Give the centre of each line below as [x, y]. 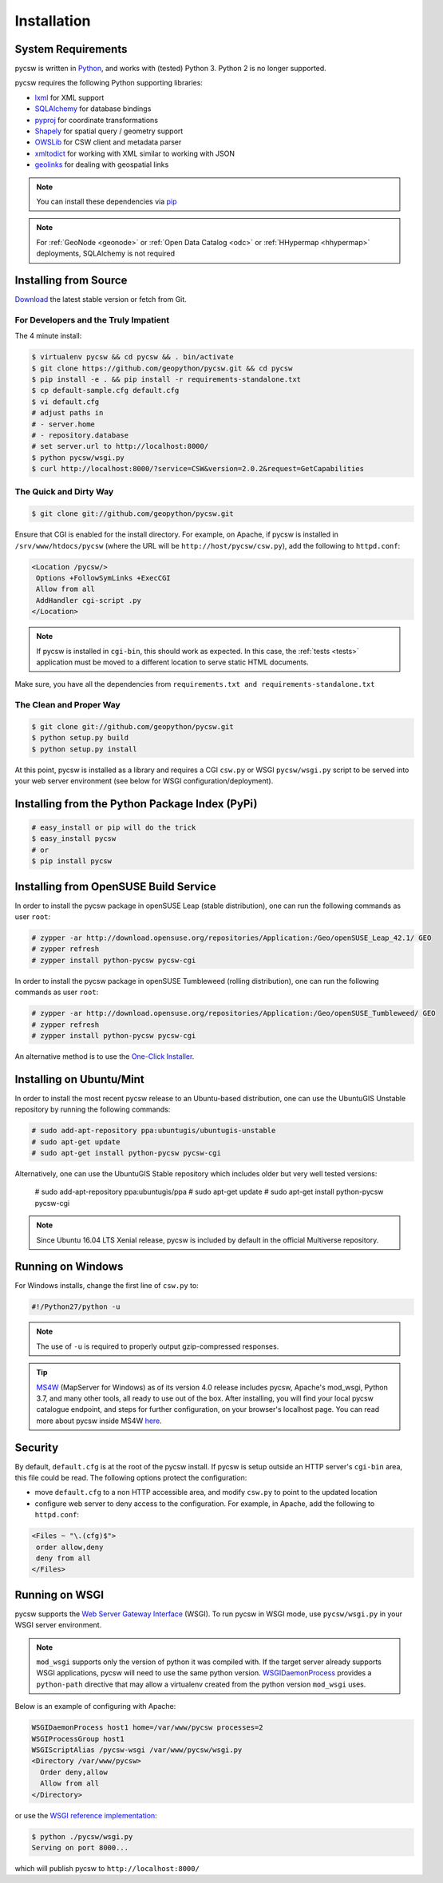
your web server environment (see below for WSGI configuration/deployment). [144, 781]
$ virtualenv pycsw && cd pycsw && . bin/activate [133, 357]
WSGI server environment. [58, 1625]
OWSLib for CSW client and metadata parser [108, 142]
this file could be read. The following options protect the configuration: [131, 1478]
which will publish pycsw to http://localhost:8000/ [107, 1868]
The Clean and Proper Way [68, 705]
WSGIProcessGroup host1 [78, 1738]
